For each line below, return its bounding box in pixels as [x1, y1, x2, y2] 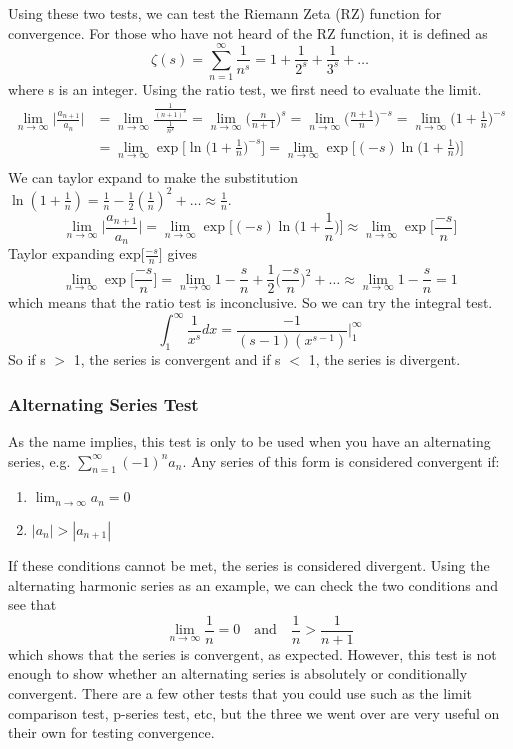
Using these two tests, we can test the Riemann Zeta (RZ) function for [8, 3, 442, 23]
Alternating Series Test [8, 391, 199, 416]
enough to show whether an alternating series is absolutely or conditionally [8, 663, 468, 684]
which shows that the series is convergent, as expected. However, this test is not [8, 643, 497, 664]
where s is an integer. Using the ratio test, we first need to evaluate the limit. [8, 79, 482, 100]
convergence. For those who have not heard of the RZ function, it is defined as [8, 22, 488, 43]
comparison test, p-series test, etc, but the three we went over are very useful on [8, 702, 500, 723]
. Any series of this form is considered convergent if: [182, 450, 500, 471]
